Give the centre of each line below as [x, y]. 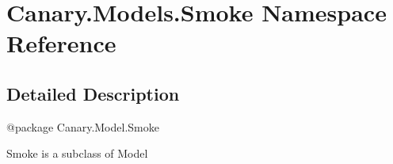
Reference [61, 43]
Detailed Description [93, 93]
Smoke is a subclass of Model [77, 153]
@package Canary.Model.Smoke [83, 126]
